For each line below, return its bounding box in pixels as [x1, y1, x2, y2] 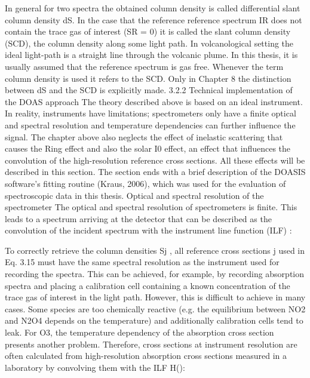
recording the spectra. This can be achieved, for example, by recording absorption [5, 268, 305, 280]
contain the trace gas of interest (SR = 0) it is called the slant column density [5, 25, 291, 38]
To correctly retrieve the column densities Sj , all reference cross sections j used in [5, 244, 305, 256]
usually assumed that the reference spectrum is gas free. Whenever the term [5, 60, 284, 72]
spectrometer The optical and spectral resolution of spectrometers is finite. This [5, 201, 297, 213]
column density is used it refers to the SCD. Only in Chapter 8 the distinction [5, 72, 291, 84]
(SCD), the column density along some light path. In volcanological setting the [5, 36, 294, 49]
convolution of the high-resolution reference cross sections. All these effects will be [5, 153, 305, 166]
